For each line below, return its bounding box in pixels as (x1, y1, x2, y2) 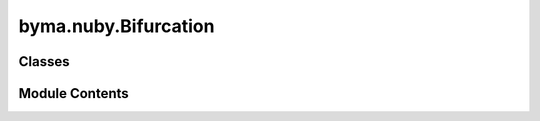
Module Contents (18, 85, 129, 102)
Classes (18, 53, 70, 70)
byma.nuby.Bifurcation (18, 15, 215, 37)
